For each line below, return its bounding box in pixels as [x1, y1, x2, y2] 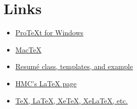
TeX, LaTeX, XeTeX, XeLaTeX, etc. [15, 95, 128, 105]
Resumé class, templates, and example [15, 61, 133, 72]
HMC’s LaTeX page [15, 78, 77, 88]
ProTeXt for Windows [15, 27, 84, 38]
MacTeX [15, 44, 42, 54]
